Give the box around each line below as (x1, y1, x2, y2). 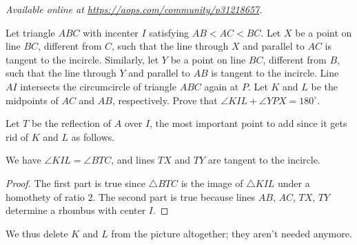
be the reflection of (31, 116, 112, 130)
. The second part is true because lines (92, 189, 256, 204)
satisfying (149, 25, 190, 39)
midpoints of (6, 92, 59, 107)
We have (6, 153, 41, 167)
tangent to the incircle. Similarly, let (6, 52, 159, 66)
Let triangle (6, 25, 55, 39)
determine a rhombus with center (6, 203, 146, 217)
